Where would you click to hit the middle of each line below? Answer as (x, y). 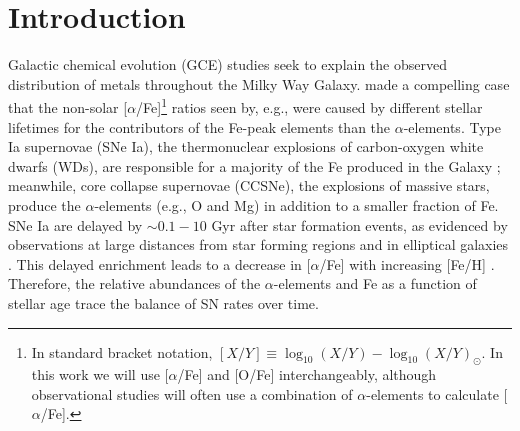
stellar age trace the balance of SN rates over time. (163, 302)
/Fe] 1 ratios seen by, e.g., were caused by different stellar (309, 105)
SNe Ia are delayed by (75, 224)
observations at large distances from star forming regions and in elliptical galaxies (258, 244)
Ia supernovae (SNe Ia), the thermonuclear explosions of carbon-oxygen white (246, 146)
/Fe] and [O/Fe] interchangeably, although (307, 374)
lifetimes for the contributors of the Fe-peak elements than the (199, 126)
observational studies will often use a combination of (192, 393)
